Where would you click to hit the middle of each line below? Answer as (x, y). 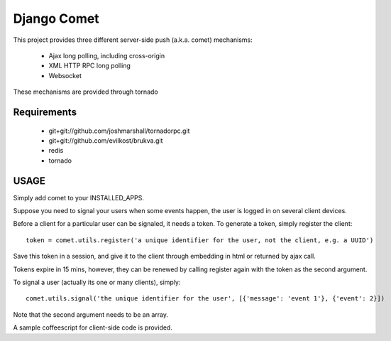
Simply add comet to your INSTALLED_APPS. (79, 197)
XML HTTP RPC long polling (90, 66)
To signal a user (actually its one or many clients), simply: (97, 282)
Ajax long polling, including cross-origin (107, 55)
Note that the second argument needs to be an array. (90, 314)
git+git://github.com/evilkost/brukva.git (106, 140)
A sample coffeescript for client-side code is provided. (93, 328)
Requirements (45, 112)
